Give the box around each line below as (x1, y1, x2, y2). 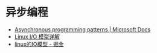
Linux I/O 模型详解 (14, 33, 60, 40)
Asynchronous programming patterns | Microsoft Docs (14, 25, 151, 33)
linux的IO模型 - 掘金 (14, 40, 64, 48)
